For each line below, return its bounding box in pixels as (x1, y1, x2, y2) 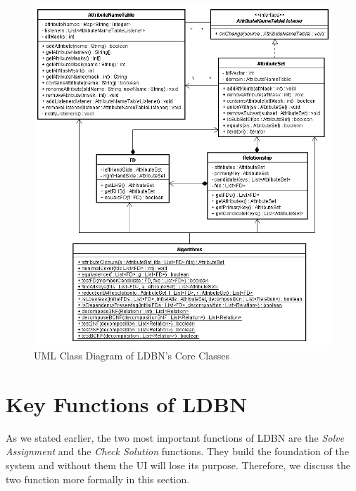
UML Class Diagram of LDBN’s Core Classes (34, 348, 229, 362)
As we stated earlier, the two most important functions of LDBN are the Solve (6, 430, 344, 445)
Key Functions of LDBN (6, 389, 248, 418)
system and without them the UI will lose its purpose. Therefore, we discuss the (6, 457, 350, 472)
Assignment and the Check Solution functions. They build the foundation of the (6, 444, 349, 459)
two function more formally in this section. (6, 471, 190, 486)
